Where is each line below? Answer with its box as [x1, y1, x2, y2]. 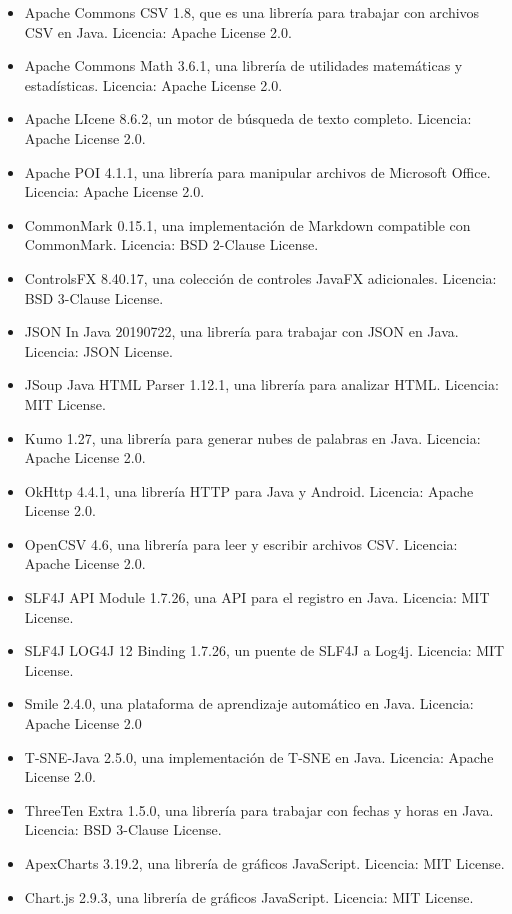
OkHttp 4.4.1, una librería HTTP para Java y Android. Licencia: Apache [24, 480, 474, 501]
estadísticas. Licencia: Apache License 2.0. [24, 74, 283, 95]
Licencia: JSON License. [24, 340, 173, 361]
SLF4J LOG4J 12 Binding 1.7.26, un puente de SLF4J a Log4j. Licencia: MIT [24, 640, 505, 661]
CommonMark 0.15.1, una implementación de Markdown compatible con [24, 214, 471, 235]
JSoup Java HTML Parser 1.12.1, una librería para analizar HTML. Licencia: [24, 374, 499, 395]
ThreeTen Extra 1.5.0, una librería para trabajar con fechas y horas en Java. [24, 799, 494, 820]
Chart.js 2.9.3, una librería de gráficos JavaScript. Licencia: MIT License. [24, 886, 474, 907]
